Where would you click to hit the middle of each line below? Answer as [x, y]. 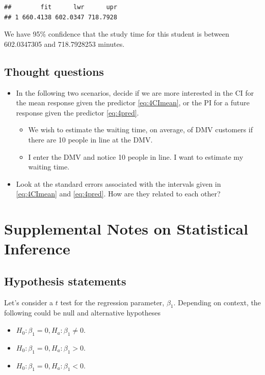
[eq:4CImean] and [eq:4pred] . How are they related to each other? [118, 194]
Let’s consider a [29, 302]
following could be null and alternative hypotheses [83, 313]
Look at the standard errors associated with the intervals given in [118, 183]
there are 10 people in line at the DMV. [90, 139]
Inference [37, 249]
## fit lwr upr [61, 7]
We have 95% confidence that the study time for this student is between [117, 34]
